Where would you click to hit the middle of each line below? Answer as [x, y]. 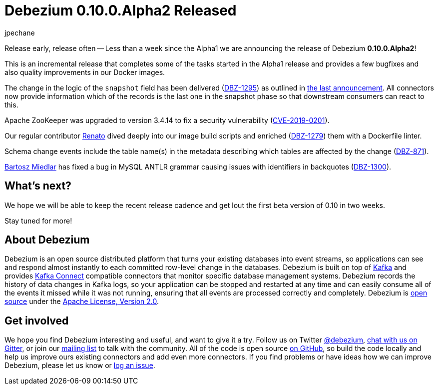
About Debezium [47, 240]
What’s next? [38, 186]
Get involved [37, 320]
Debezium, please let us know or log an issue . [80, 365]
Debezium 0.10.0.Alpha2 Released [121, 10]
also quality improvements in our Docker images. [85, 72]
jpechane [20, 32]
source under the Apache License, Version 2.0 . [82, 301]
